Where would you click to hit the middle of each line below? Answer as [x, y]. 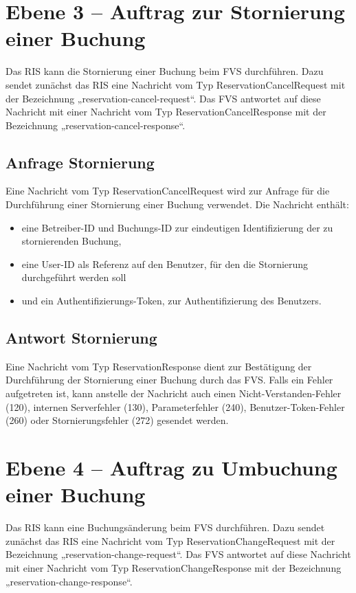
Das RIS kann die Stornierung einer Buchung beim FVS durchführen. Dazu [165, 71]
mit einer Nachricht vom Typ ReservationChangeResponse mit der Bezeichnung [174, 567]
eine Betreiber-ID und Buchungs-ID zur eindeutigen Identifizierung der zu [177, 227]
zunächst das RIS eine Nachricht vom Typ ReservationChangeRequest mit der [170, 540]
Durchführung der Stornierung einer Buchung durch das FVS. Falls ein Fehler [169, 380]
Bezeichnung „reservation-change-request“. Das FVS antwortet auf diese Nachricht [178, 554]
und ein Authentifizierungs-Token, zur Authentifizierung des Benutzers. [171, 301]
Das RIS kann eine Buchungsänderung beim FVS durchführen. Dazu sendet [165, 527]
